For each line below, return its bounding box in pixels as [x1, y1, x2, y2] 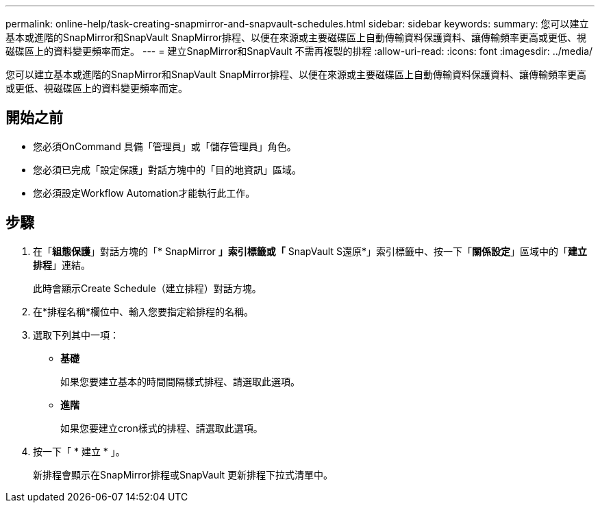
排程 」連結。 [33, 258, 90, 271]
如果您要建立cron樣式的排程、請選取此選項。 [60, 422, 263, 434]
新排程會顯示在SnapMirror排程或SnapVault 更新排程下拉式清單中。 [33, 468, 334, 481]
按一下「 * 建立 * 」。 [33, 445, 125, 457]
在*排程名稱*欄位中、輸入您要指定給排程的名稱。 [33, 305, 254, 317]
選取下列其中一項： [33, 328, 119, 341]
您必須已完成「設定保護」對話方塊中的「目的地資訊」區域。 [33, 163, 301, 176]
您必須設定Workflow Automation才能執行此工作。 [33, 186, 255, 199]
